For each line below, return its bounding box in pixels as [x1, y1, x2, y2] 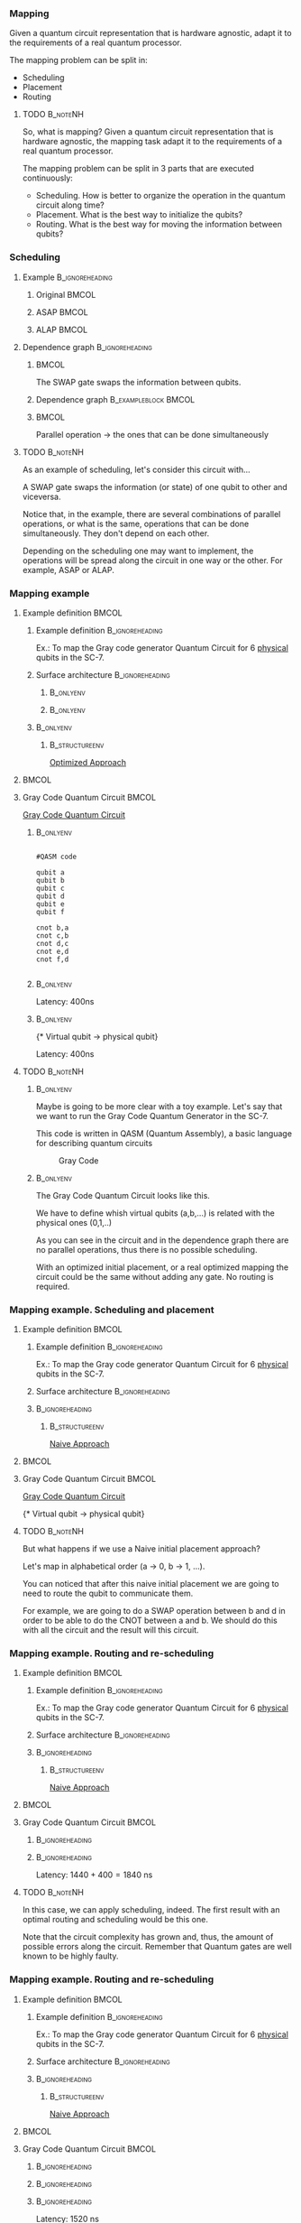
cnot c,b [35, 931, 69, 940]
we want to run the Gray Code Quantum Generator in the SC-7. [35, 1110, 269, 1121]
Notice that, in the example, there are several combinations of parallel [22, 508, 281, 519]
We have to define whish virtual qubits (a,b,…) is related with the [35, 1208, 275, 1218]
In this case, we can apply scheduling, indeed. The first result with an [22, 1904, 280, 1915]
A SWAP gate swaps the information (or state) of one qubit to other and [22, 481, 288, 492]
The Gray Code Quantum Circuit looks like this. [35, 1190, 210, 1200]
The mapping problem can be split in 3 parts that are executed [22, 163, 255, 174]
